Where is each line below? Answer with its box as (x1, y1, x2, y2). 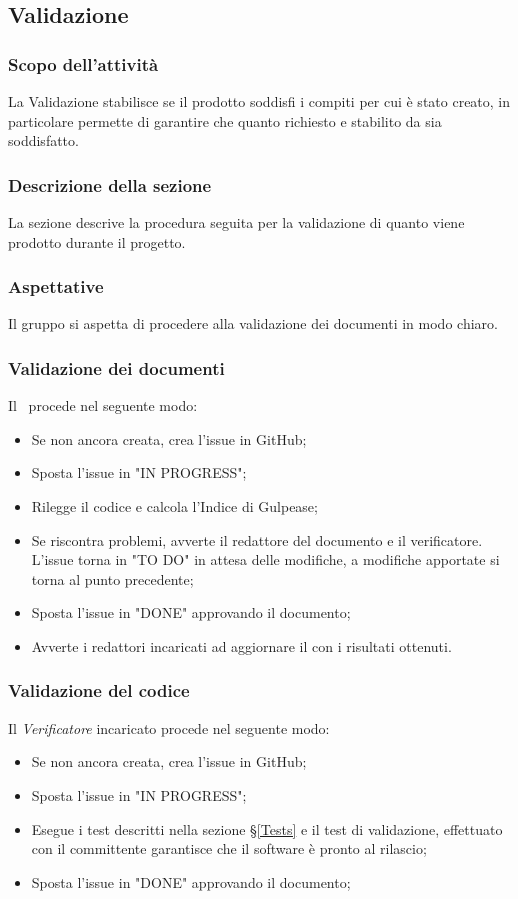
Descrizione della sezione (8, 172, 212, 197)
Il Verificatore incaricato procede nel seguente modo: (8, 717, 330, 738)
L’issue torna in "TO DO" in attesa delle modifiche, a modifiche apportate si (31, 549, 500, 570)
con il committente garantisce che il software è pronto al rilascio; (31, 838, 427, 859)
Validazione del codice (8, 678, 190, 703)
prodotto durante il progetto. (8, 231, 186, 252)
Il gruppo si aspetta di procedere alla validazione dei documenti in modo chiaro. (8, 313, 498, 334)
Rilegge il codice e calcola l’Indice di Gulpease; (31, 496, 318, 516)
